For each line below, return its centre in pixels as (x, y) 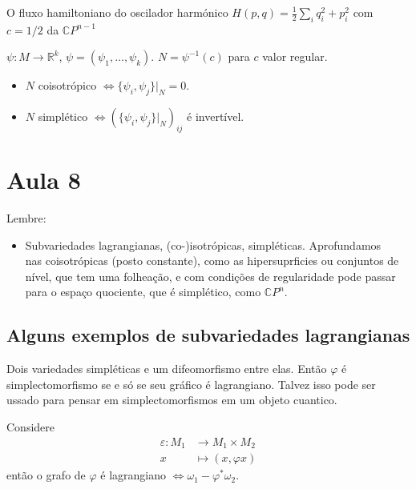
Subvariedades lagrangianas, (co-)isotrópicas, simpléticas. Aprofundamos (203, 244)
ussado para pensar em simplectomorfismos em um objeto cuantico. (172, 400)
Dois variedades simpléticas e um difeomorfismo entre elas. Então (167, 369)
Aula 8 (44, 180)
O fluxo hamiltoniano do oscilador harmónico (117, 12)
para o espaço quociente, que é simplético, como (143, 292)
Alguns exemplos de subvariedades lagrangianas (208, 335)
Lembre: (26, 218)
